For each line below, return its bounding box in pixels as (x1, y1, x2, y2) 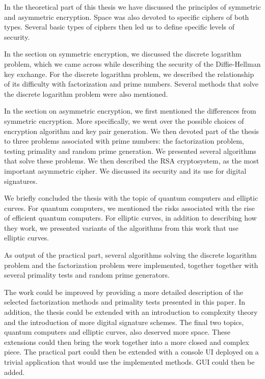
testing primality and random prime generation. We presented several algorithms (4, 145, 256, 156)
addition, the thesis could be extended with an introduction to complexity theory (4, 307, 258, 317)
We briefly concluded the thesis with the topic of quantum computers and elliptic (4, 193, 258, 203)
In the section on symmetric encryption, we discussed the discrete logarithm (4, 48, 242, 59)
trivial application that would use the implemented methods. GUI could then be (4, 357, 255, 367)
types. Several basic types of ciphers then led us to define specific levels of (4, 21, 235, 32)
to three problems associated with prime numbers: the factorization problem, (4, 136, 244, 146)
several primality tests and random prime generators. (4, 269, 170, 280)
